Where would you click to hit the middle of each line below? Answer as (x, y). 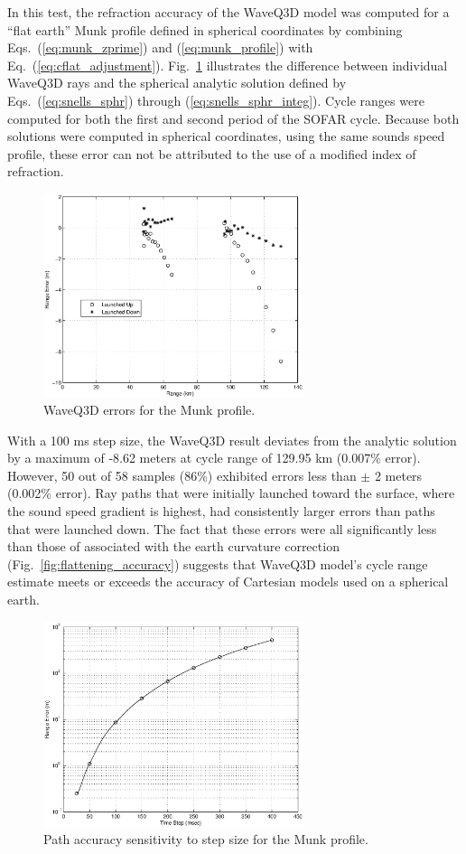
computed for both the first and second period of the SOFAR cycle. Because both (233, 118)
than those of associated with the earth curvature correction (173, 546)
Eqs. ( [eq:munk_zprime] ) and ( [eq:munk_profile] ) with (160, 47)
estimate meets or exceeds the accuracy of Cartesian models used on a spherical (228, 582)
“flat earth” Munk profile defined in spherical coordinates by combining (205, 29)
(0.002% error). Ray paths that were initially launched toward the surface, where (231, 493)
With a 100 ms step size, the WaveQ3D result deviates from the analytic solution (232, 440)
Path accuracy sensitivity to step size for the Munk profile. (206, 839)
